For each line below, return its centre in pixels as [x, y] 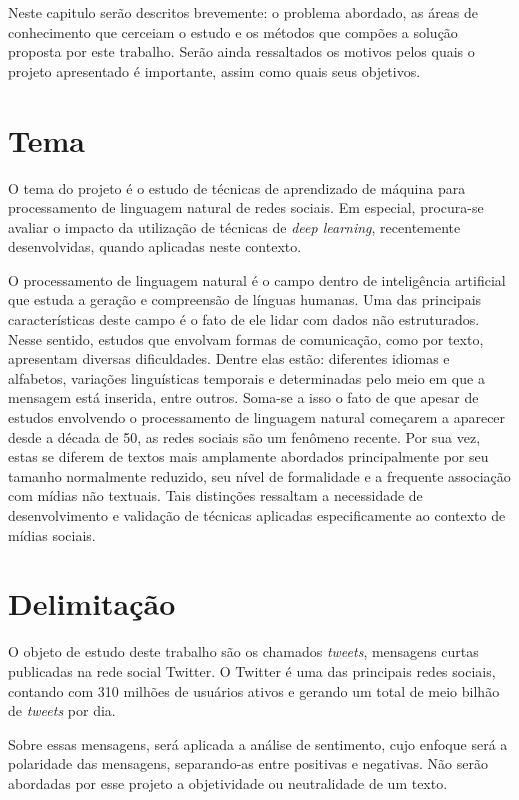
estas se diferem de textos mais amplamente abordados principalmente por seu [248, 456]
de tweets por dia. [62, 710]
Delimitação [92, 603]
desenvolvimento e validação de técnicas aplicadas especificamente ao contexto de [257, 515]
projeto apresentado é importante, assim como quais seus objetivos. [214, 70]
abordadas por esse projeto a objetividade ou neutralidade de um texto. [228, 782]
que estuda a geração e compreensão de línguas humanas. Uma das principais [245, 299]
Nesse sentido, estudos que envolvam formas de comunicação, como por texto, [246, 338]
